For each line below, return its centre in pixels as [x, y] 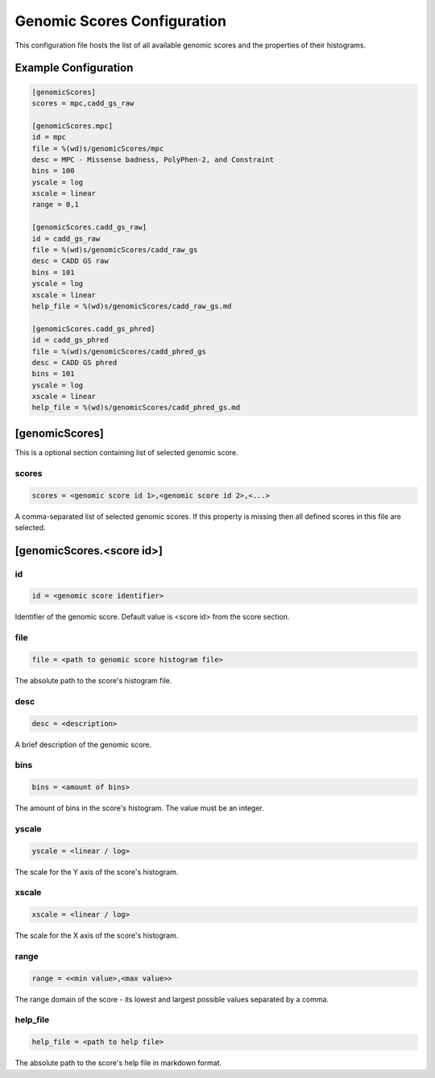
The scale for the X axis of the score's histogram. [97, 935]
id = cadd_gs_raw [66, 238]
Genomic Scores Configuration [121, 21]
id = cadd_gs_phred [70, 340]
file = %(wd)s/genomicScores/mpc [98, 148]
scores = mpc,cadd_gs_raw [83, 103]
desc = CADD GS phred [75, 362]
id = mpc [49, 137]
